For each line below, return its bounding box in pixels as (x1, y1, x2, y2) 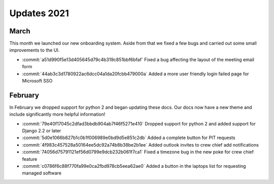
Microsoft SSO (22, 78, 53, 84)
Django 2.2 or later (22, 128, 61, 134)
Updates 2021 (9, 8, 70, 19)
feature (22, 156, 38, 162)
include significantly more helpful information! (9, 111, 106, 117)
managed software (22, 170, 62, 176)
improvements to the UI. (9, 47, 60, 53)
